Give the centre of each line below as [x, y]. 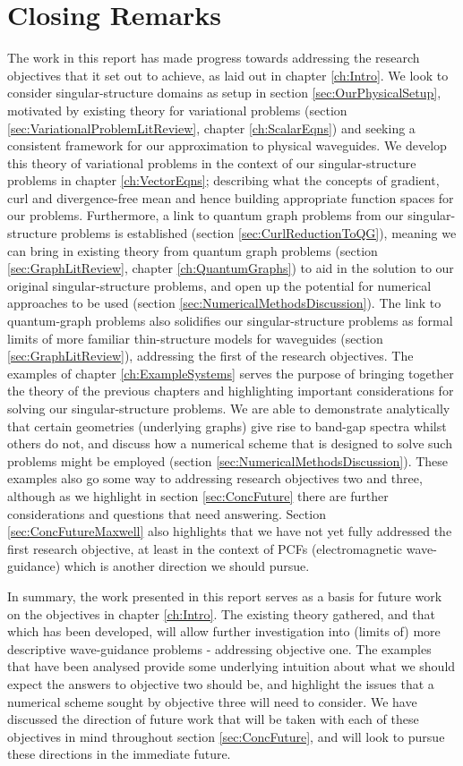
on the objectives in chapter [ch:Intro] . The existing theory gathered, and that [221, 613]
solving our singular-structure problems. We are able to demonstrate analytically [229, 408]
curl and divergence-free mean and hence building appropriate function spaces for [231, 197]
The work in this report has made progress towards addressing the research [214, 58]
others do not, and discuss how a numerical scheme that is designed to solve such [230, 443]
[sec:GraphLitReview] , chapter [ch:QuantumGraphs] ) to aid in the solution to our [231, 268]
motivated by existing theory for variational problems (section [177, 110]
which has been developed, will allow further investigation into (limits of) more [224, 631]
